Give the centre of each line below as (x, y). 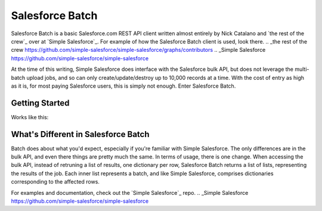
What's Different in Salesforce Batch (80, 134)
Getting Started (40, 103)
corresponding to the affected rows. (55, 182)
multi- (302, 69)
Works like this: (30, 117)
